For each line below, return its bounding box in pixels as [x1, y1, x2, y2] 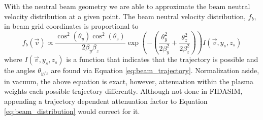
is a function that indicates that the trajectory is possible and [66, 54, 258, 65]
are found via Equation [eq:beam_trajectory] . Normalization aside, [51, 65, 259, 76]
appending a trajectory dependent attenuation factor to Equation [4, 96, 208, 106]
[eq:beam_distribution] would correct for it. [4, 105, 140, 116]
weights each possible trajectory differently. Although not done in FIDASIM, [4, 86, 243, 96]
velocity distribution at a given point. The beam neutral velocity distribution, [4, 11, 246, 21]
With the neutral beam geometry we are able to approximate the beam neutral [4, 1, 250, 11]
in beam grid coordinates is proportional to [4, 21, 139, 31]
